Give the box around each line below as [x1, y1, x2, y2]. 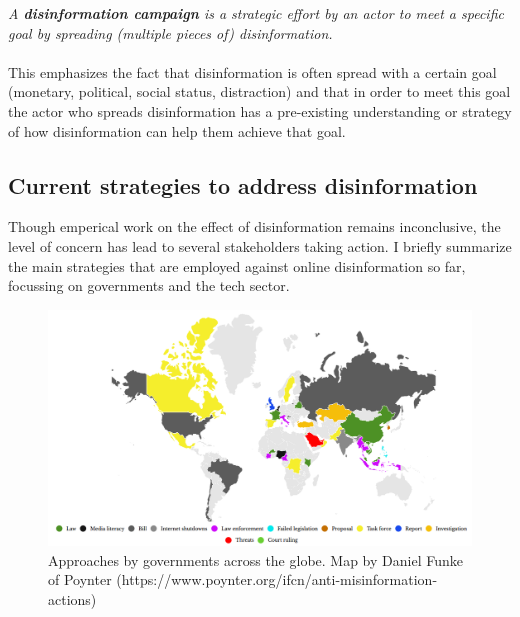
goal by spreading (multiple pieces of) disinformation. [8, 22, 333, 43]
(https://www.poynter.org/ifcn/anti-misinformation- [116, 569, 438, 590]
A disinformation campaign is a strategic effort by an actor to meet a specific [8, 3, 504, 23]
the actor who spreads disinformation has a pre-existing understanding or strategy [8, 100, 512, 121]
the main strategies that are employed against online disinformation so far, [8, 255, 466, 276]
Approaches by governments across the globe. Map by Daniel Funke [48, 549, 463, 570]
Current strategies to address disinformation [8, 169, 478, 200]
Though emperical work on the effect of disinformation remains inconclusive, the [8, 216, 501, 237]
